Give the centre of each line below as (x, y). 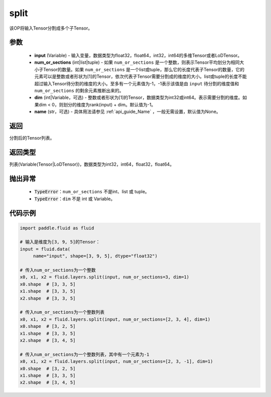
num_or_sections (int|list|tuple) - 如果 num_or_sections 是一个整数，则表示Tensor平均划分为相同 (137, 62)
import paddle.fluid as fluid (57, 228)
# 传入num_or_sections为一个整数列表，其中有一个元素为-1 (85, 354)
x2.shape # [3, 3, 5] (48, 298)
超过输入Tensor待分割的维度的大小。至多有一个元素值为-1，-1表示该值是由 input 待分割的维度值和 (137, 83)
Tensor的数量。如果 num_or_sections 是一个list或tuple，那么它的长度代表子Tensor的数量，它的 (144, 69)
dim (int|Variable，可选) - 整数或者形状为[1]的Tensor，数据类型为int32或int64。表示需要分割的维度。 (139, 97)
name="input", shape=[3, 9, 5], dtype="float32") (95, 256)
